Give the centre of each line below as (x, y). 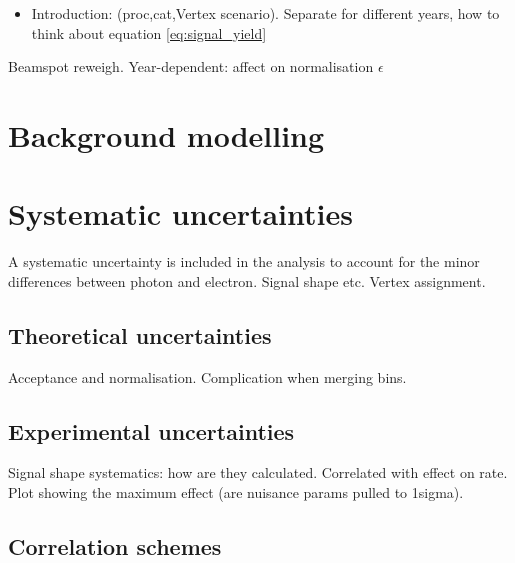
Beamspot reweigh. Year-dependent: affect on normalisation (191, 66)
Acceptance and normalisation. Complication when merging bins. (207, 376)
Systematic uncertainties (180, 213)
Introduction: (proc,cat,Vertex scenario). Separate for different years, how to (265, 13)
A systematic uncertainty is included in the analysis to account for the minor (244, 261)
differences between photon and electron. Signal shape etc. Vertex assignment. (247, 280)
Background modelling (166, 134)
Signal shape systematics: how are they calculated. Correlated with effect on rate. (258, 472)
